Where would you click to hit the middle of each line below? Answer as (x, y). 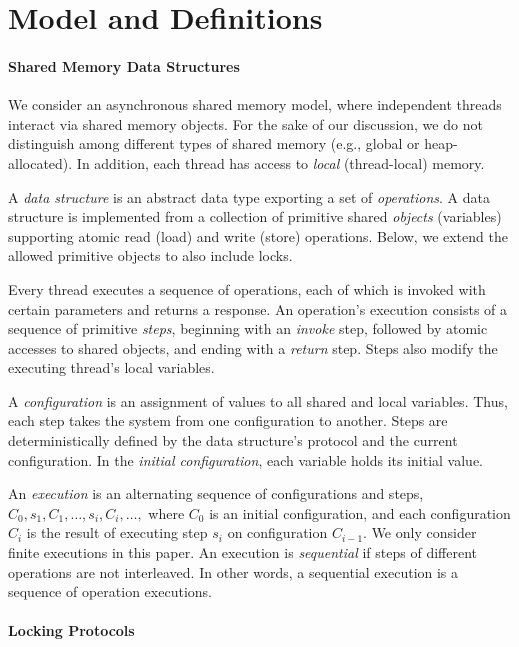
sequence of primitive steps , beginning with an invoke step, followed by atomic (248, 328)
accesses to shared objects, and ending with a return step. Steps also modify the (253, 347)
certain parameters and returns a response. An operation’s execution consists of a (258, 308)
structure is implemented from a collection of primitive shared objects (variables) (255, 216)
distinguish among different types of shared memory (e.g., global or (214, 143)
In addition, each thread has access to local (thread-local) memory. (280, 162)
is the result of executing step (117, 532)
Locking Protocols (71, 630)
